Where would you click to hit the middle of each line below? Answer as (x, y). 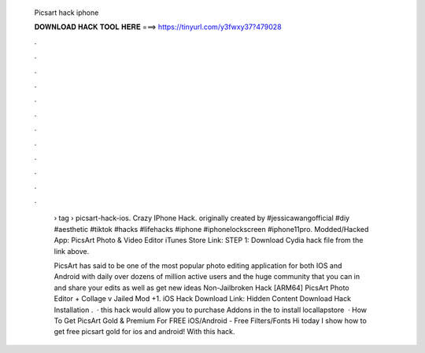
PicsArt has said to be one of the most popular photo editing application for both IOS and (198, 266)
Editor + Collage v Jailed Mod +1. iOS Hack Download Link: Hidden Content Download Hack (203, 299)
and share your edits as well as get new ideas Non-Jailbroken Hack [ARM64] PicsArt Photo (201, 288)
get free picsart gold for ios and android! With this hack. (144, 332)
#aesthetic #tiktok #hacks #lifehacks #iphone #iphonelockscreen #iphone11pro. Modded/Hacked (211, 229)
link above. (72, 251)
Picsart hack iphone (67, 13)
